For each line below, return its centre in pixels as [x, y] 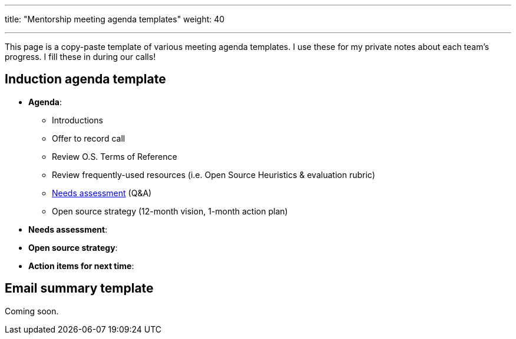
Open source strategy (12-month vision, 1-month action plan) [170, 211]
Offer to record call [89, 138]
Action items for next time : [81, 266]
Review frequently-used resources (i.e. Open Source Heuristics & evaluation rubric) [214, 174]
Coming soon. [32, 311]
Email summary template [79, 288]
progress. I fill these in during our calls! [80, 57]
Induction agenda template [85, 79]
